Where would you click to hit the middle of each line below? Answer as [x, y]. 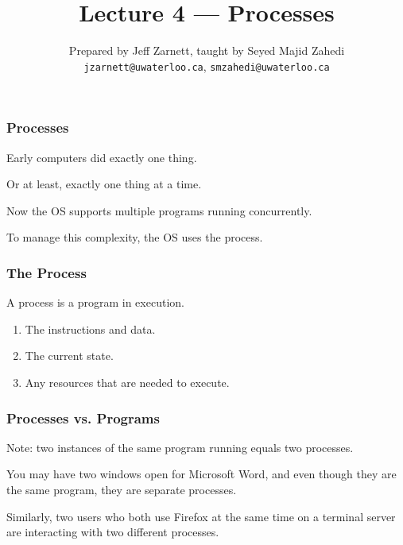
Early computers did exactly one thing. [102, 157]
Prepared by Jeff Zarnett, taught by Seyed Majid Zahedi [207, 50]
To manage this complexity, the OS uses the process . [135, 237]
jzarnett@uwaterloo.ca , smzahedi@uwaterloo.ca [207, 66]
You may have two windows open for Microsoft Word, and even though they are [201, 474]
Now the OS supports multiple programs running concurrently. [159, 210]
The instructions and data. [90, 329]
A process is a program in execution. [95, 302]
